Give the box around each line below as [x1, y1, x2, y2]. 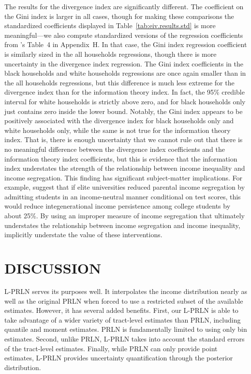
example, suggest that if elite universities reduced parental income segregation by [4, 182, 245, 192]
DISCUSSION [4, 258, 102, 278]
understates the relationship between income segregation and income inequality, [4, 220, 240, 230]
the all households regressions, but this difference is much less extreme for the [4, 77, 235, 87]
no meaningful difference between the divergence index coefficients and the [4, 144, 225, 154]
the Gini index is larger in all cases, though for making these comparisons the [4, 11, 234, 21]
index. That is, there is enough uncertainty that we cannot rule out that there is [4, 134, 243, 145]
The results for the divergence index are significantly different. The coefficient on [4, 1, 244, 11]
